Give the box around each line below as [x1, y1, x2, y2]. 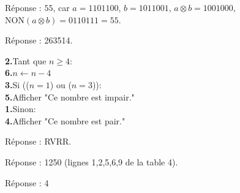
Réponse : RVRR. [5, 135, 72, 148]
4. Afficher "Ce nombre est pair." [5, 114, 126, 127]
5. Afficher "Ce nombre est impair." [5, 90, 135, 103]
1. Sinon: [5, 102, 36, 115]
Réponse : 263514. [5, 34, 73, 47]
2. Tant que [5, 54, 47, 67]
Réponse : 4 [5, 176, 49, 189]
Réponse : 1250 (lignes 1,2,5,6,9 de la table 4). [5, 155, 178, 168]
